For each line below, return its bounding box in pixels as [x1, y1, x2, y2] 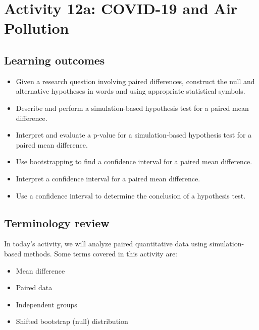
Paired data [16, 282, 53, 293]
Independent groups [16, 299, 77, 309]
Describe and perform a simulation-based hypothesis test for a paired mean [16, 102, 249, 113]
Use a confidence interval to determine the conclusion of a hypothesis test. [16, 190, 246, 201]
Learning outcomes [4, 52, 105, 68]
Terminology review [4, 215, 110, 230]
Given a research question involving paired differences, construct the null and [16, 76, 255, 86]
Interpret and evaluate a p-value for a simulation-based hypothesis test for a [16, 129, 252, 140]
